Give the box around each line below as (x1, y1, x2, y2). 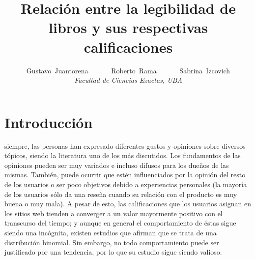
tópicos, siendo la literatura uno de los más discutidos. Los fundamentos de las (4, 150, 241, 161)
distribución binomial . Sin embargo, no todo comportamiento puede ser (4, 237, 219, 247)
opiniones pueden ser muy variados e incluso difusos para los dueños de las (4, 160, 229, 170)
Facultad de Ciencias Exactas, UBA (74, 75, 182, 85)
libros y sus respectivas (49, 17, 208, 37)
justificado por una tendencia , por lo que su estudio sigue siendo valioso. (4, 247, 222, 257)
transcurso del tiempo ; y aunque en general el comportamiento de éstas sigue (4, 218, 236, 228)
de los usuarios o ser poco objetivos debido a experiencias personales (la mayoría (4, 179, 247, 189)
